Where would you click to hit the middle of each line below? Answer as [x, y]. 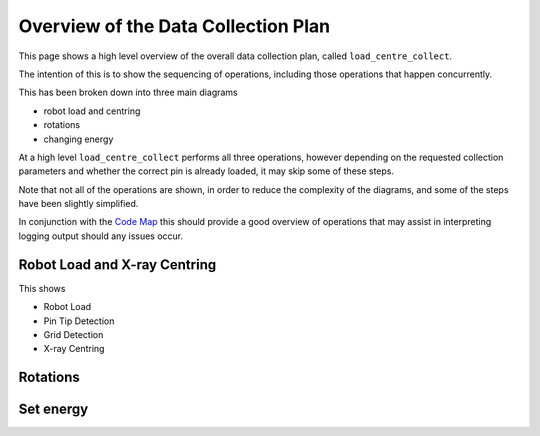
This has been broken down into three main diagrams [128, 92]
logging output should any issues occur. [101, 236]
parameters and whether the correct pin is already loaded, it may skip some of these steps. [206, 171]
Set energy [53, 409]
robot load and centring [92, 111]
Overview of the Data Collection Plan [174, 26]
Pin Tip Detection [79, 321]
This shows [42, 288]
